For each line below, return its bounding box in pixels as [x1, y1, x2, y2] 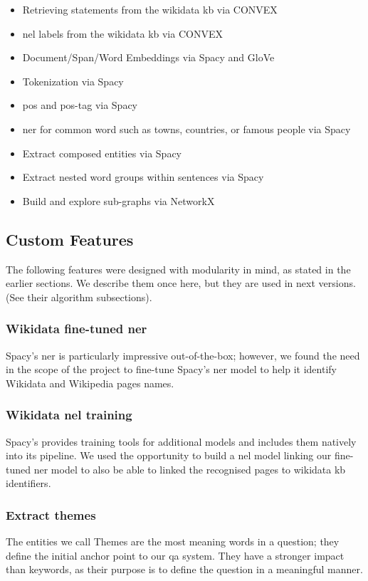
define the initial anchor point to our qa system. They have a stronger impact [6, 548, 345, 562]
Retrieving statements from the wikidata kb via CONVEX [22, 2, 278, 16]
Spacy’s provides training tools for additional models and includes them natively [6, 434, 357, 449]
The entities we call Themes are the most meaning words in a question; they [6, 534, 340, 549]
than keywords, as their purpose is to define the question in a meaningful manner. [6, 562, 363, 577]
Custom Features [6, 228, 134, 250]
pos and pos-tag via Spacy [22, 98, 138, 112]
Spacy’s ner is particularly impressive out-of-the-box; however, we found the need [6, 347, 360, 362]
